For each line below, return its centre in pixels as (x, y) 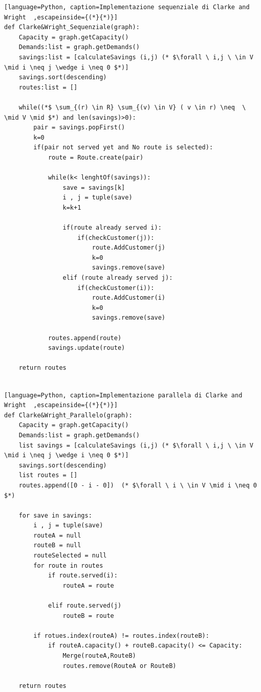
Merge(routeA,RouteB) (99, 656)
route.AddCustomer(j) (128, 248)
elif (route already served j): (118, 278)
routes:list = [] (48, 87)
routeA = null (57, 535)
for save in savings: (55, 515)
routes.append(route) (85, 338)
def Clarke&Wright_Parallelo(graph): (68, 415)
